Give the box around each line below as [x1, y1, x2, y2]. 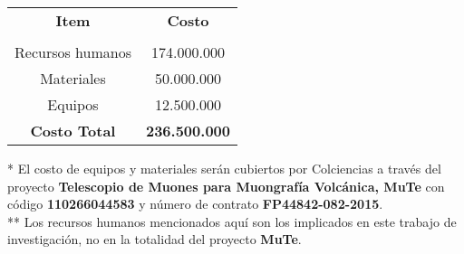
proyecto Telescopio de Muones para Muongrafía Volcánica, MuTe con [7, 176, 445, 195]
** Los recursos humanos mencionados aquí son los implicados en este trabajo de [7, 212, 457, 230]
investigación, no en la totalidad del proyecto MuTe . [7, 230, 302, 249]
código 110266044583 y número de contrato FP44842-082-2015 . [7, 194, 383, 213]
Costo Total [30, 120, 116, 141]
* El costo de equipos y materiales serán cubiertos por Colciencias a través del [7, 159, 441, 177]
